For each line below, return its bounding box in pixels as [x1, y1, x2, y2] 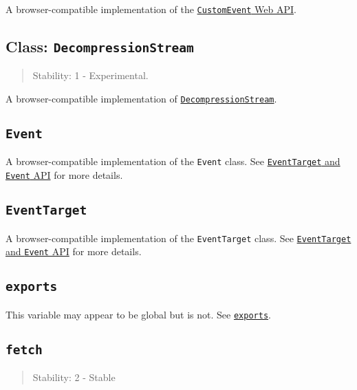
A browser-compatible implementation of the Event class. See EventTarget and [6, 154, 340, 169]
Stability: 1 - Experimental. [32, 68, 149, 83]
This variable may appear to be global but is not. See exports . [6, 307, 271, 321]
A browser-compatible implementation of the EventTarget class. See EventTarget [6, 230, 351, 245]
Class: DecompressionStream [6, 36, 194, 57]
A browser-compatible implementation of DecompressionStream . [6, 91, 277, 106]
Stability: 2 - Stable [32, 370, 116, 384]
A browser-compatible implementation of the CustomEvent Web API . [6, 2, 296, 16]
